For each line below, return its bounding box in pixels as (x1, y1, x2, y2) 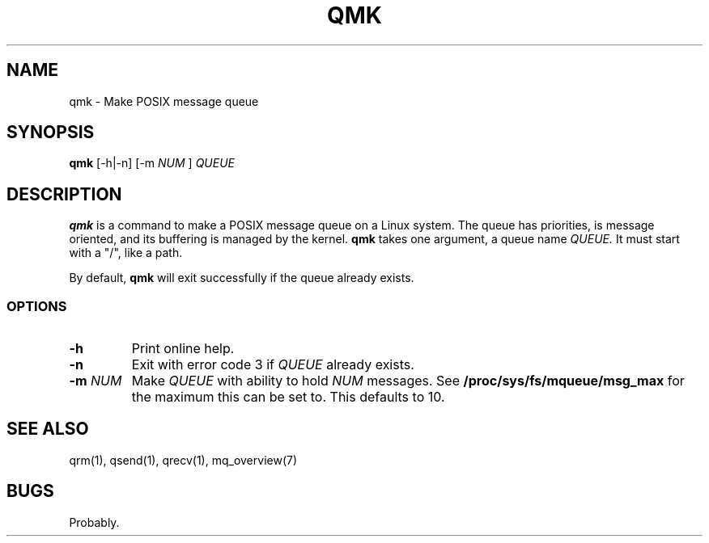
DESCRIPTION (6, 183, 122, 204)
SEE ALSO (6, 419, 89, 440)
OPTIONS (6, 297, 67, 314)
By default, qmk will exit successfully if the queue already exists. (69, 271, 414, 285)
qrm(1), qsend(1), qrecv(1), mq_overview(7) (69, 452, 298, 467)
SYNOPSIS (6, 122, 95, 143)
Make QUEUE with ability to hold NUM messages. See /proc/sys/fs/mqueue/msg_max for (131, 373, 685, 389)
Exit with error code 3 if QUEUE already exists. (131, 356, 414, 373)
